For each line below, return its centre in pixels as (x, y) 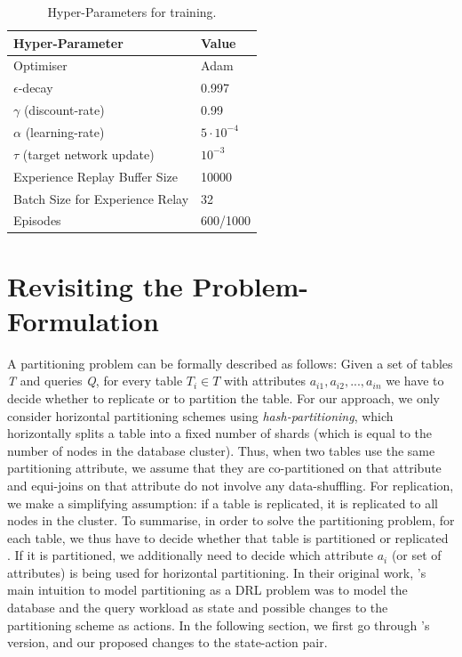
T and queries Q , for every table (95, 381)
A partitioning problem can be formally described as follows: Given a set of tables (230, 363)
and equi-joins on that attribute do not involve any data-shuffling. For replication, (231, 485)
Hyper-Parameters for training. (132, 12)
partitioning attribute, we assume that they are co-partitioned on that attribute (224, 468)
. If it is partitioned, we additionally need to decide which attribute (191, 555)
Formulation (83, 320)
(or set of (416, 555)
